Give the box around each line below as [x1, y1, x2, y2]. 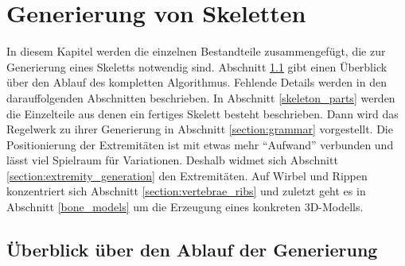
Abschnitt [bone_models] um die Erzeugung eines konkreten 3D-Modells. [6, 199, 364, 215]
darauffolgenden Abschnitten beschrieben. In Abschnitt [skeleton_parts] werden [6, 89, 395, 106]
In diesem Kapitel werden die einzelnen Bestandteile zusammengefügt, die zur [6, 43, 386, 60]
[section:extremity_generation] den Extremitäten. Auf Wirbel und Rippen [6, 167, 368, 183]
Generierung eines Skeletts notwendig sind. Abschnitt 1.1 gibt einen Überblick [6, 58, 387, 75]
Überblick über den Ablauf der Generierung [6, 237, 378, 262]
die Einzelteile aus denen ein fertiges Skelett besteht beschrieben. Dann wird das [6, 105, 399, 121]
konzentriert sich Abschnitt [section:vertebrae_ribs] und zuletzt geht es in [6, 183, 366, 199]
